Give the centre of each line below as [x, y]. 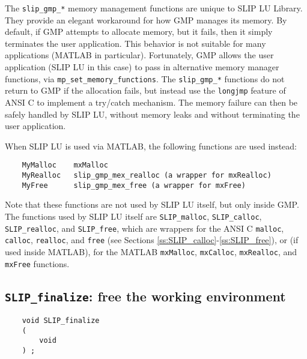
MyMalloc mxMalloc [65, 165]
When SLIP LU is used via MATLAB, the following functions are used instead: [151, 146]
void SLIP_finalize [61, 320]
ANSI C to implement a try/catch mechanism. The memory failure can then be [151, 102]
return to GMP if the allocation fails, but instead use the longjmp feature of [145, 90]
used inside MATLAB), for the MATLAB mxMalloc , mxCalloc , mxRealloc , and [151, 251]
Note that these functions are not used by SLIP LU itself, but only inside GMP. [152, 204]
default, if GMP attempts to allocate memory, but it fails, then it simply [139, 32]
